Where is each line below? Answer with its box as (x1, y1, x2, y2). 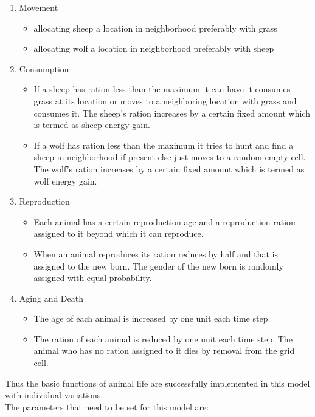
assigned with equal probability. (33, 271, 152, 284)
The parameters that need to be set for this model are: (5, 400, 209, 413)
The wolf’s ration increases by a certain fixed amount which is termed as (33, 162, 305, 175)
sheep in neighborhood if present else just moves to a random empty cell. (33, 151, 306, 163)
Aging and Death (19, 291, 84, 304)
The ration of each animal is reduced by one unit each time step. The (33, 332, 292, 345)
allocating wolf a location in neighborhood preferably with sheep (33, 42, 274, 55)
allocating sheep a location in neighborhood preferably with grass (33, 21, 277, 34)
